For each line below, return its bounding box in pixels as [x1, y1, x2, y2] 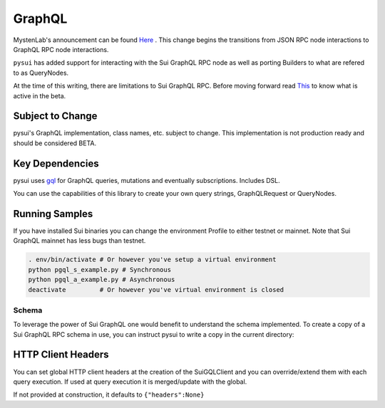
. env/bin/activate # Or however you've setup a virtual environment [28, 256, 277, 263]
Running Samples [13, 207, 93, 220]
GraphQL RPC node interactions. [13, 45, 109, 53]
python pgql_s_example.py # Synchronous [28, 266, 171, 273]
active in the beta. [13, 91, 66, 100]
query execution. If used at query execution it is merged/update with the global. [13, 377, 247, 386]
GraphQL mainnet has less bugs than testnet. [13, 236, 146, 245]
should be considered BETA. [13, 139, 96, 147]
